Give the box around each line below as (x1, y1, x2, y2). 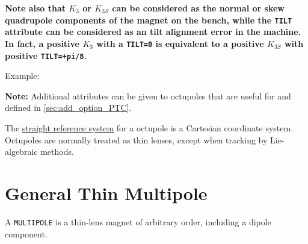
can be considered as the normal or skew (112, 2, 285, 14)
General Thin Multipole (5, 180, 208, 205)
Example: (5, 69, 40, 82)
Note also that (5, 2, 66, 14)
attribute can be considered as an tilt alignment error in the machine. (5, 25, 301, 38)
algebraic (5, 145, 38, 158)
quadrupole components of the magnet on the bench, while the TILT (5, 13, 292, 26)
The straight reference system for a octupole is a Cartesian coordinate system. (5, 121, 294, 134)
